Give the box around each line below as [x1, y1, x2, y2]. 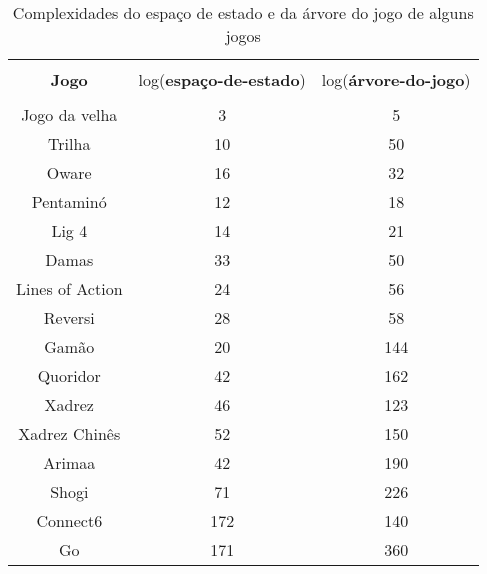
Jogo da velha [21, 103, 118, 126]
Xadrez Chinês [18, 422, 121, 445]
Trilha [48, 132, 91, 155]
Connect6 [36, 509, 103, 532]
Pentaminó [31, 190, 107, 213]
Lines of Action [16, 277, 123, 300]
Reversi [43, 306, 95, 329]
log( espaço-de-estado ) [138, 68, 306, 91]
